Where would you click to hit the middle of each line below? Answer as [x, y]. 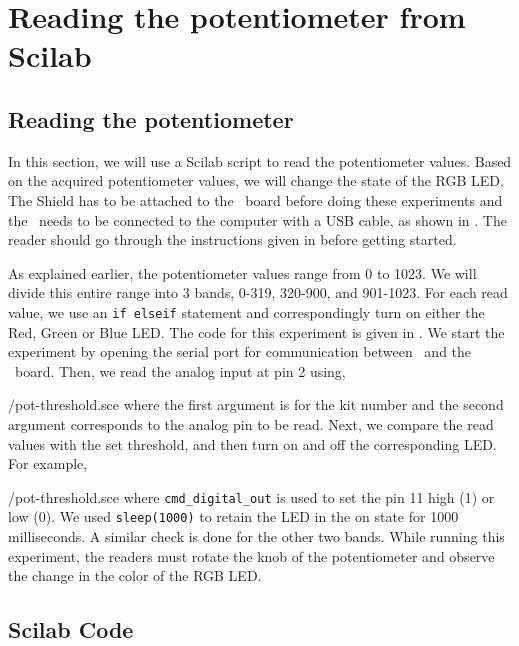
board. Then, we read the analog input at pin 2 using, [180, 370]
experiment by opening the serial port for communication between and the [240, 351]
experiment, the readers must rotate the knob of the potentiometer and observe [251, 555]
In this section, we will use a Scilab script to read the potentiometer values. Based [260, 160]
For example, [48, 463]
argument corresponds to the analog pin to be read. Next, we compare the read [251, 423]
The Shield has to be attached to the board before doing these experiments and [255, 199]
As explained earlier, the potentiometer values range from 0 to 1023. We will [242, 272]
